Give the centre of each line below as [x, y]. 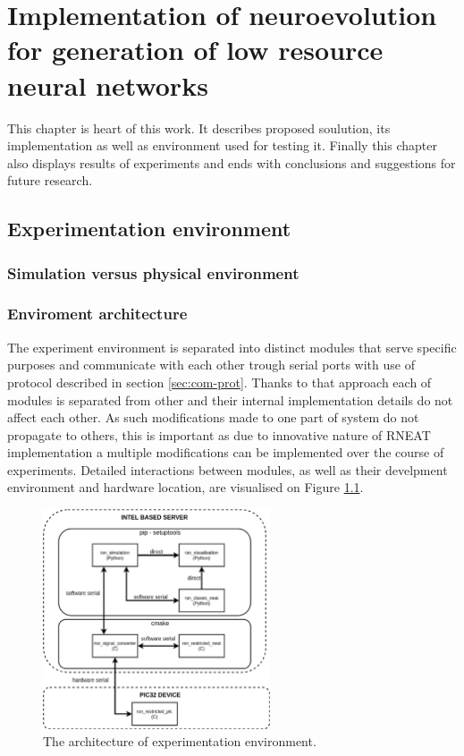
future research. [50, 180]
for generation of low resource [195, 50]
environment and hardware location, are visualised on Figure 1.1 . [186, 487]
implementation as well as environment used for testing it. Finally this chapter [222, 145]
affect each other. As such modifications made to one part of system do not [213, 417]
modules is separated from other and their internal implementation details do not [230, 399]
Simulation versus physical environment [153, 272]
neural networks [108, 85]
